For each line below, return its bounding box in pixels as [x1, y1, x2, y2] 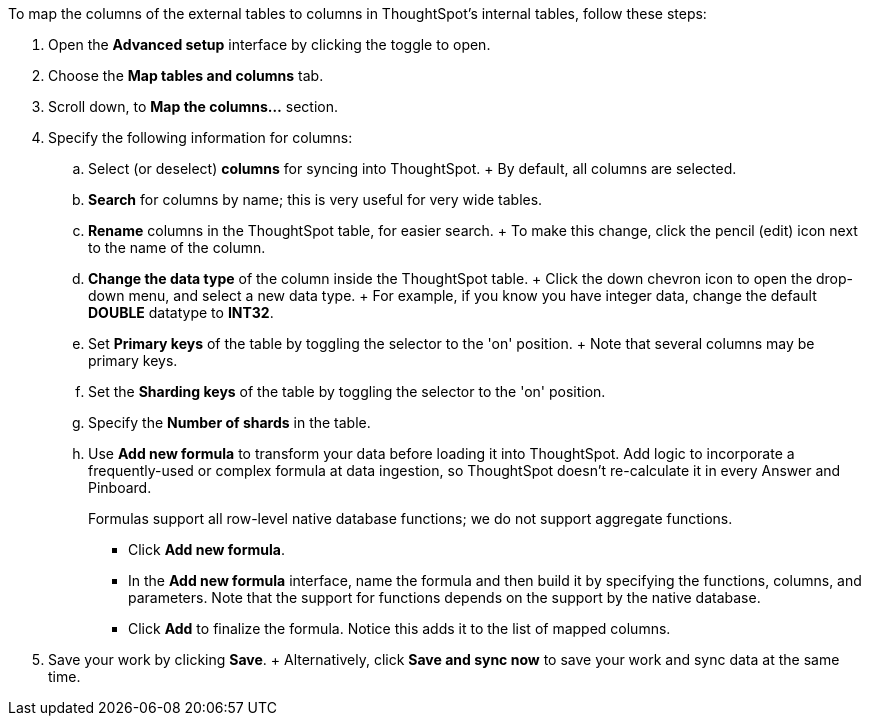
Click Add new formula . [128, 541, 285, 558]
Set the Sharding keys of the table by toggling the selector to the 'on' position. [88, 383, 606, 400]
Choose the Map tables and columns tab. [48, 67, 324, 84]
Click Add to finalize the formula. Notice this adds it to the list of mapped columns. [128, 620, 671, 637]
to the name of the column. [88, 239, 266, 256]
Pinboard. [88, 479, 152, 496]
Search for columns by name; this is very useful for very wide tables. [88, 191, 543, 208]
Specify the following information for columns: [48, 129, 353, 146]
